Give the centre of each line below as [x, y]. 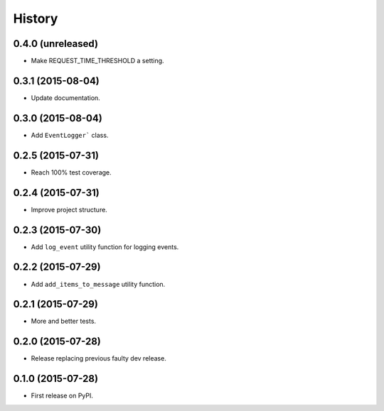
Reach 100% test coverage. [71, 172]
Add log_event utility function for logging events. [105, 247]
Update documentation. [66, 98]
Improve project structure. [69, 209]
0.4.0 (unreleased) [56, 44]
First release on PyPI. [62, 396]
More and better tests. [63, 321]
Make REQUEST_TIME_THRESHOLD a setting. [97, 61]
